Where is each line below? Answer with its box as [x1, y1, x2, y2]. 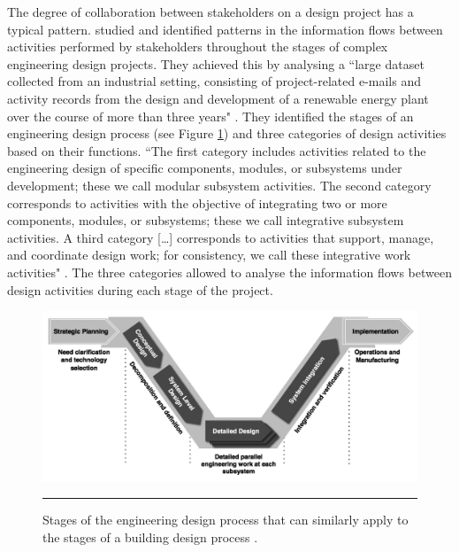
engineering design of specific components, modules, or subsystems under [7, 159, 402, 177]
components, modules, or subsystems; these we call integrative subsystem [7, 211, 404, 229]
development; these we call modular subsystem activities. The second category [7, 175, 432, 194]
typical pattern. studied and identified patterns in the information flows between [7, 19, 443, 38]
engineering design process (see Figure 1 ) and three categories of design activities [7, 124, 447, 143]
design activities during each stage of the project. [7, 280, 273, 299]
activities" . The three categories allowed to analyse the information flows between [7, 262, 453, 281]
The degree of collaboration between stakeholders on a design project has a [7, 3, 414, 20]
